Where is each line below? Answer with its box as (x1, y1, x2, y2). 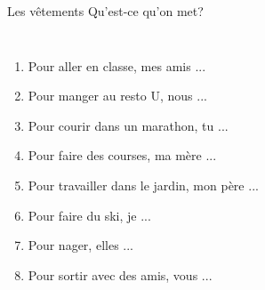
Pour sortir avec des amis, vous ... (28, 265, 213, 284)
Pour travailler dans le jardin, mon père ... (28, 175, 259, 194)
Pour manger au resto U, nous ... (28, 86, 207, 105)
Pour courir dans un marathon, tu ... (28, 116, 229, 134)
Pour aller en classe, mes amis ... (28, 56, 206, 75)
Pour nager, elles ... (28, 236, 133, 254)
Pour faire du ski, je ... (28, 205, 151, 224)
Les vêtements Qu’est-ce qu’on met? (7, 2, 204, 20)
